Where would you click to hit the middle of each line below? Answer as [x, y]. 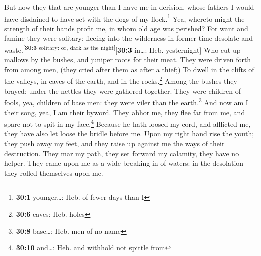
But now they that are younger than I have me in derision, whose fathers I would [129, 7]
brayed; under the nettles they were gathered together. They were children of [123, 90]
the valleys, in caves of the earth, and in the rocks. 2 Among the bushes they [121, 80]
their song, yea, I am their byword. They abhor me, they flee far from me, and [125, 112]
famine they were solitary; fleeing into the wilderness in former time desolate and [128, 38]
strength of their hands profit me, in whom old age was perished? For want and [126, 28]
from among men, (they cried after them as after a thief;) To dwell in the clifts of [129, 69]
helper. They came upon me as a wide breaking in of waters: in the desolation [124, 163]
